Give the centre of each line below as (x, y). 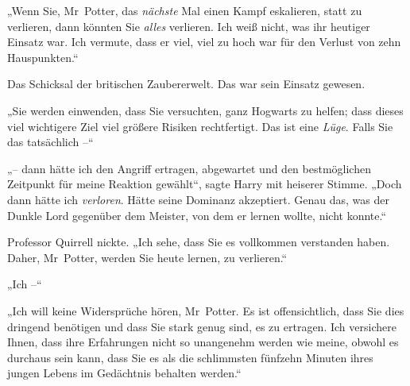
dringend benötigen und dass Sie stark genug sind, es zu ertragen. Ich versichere (202, 326)
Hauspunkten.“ (43, 57)
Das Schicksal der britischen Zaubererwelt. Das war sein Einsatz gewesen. (186, 84)
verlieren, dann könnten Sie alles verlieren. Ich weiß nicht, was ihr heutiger (189, 26)
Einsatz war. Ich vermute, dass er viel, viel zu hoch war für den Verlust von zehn (204, 42)
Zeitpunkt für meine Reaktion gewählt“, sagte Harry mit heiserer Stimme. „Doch (205, 184)
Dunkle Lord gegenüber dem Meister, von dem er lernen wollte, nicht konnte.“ (197, 215)
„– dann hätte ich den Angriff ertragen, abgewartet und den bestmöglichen (189, 168)
